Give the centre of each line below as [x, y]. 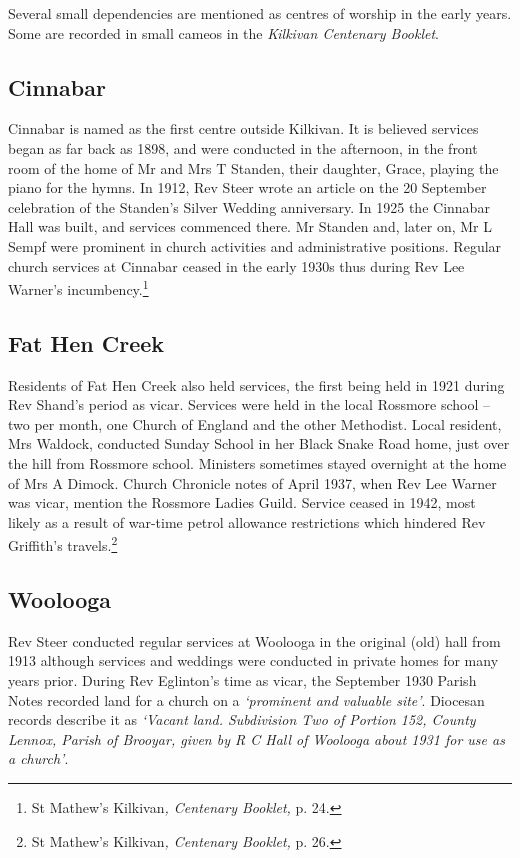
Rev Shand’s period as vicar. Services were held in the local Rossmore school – [249, 404]
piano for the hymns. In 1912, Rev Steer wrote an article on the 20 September [247, 187]
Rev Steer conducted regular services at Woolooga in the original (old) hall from [254, 640]
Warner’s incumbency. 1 [78, 287]
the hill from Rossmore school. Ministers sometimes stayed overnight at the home [257, 462]
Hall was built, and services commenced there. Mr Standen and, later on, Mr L [250, 226]
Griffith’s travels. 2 [63, 543]
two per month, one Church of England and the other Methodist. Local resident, [255, 423]
